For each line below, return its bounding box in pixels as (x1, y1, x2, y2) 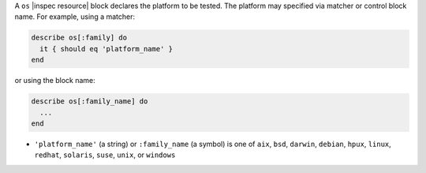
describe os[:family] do (31, 33, 128, 43)
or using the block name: (14, 76, 95, 85)
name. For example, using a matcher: (14, 12, 136, 21)
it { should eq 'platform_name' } (39, 44, 174, 53)
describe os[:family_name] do (31, 97, 148, 106)
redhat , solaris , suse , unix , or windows (34, 150, 176, 160)
